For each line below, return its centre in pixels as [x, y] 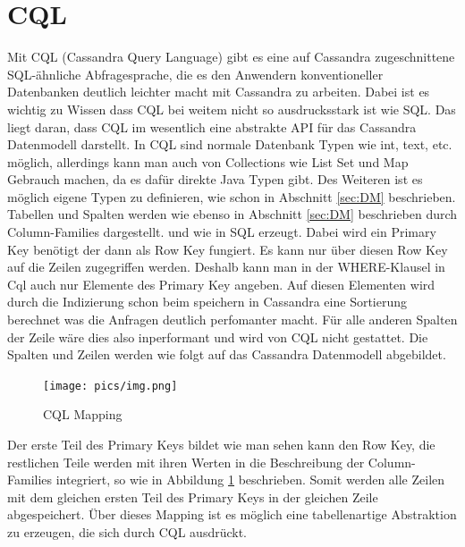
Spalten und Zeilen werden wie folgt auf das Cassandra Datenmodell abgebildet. [227, 354]
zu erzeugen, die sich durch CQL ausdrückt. [127, 532]
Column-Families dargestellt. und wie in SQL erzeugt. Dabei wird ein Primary [222, 232]
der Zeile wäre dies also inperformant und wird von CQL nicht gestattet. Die [218, 337]
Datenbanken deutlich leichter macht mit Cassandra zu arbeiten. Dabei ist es [219, 92]
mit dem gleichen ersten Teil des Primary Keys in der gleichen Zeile [193, 497]
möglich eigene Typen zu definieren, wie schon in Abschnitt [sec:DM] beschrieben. [232, 196]
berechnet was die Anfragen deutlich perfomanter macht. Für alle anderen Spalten [232, 320]
